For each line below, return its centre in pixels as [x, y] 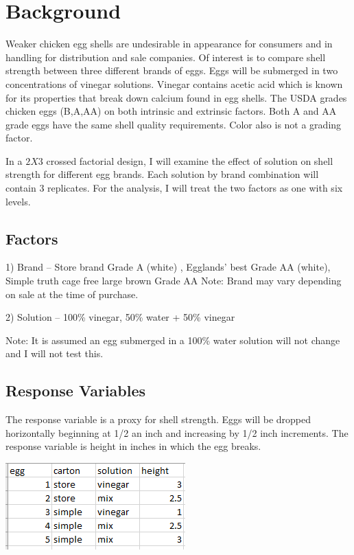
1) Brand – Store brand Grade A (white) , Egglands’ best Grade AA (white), [168, 267]
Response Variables [76, 390]
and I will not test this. [55, 353]
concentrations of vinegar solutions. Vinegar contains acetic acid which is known [174, 83]
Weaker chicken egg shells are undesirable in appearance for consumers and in [169, 44]
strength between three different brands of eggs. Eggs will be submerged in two [172, 70]
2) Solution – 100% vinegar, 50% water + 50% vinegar [120, 317]
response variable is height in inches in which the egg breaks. [133, 446]
